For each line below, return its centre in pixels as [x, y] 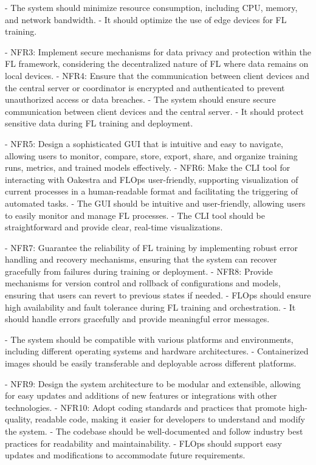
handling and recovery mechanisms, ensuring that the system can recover [141, 259]
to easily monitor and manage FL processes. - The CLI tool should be [135, 215]
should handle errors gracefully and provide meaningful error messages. [137, 319]
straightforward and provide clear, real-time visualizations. [114, 227]
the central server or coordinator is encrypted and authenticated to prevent [145, 87]
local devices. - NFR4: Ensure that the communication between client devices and [157, 75]
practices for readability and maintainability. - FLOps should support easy [143, 443]
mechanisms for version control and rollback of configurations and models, [143, 283]
